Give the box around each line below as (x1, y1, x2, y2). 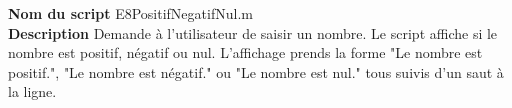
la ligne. (8, 81, 57, 102)
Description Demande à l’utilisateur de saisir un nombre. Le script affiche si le (8, 22, 498, 43)
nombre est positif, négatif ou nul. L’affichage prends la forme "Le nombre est (8, 42, 483, 63)
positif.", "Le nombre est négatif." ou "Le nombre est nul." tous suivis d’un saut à (8, 61, 504, 82)
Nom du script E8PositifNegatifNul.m (8, 3, 253, 23)
